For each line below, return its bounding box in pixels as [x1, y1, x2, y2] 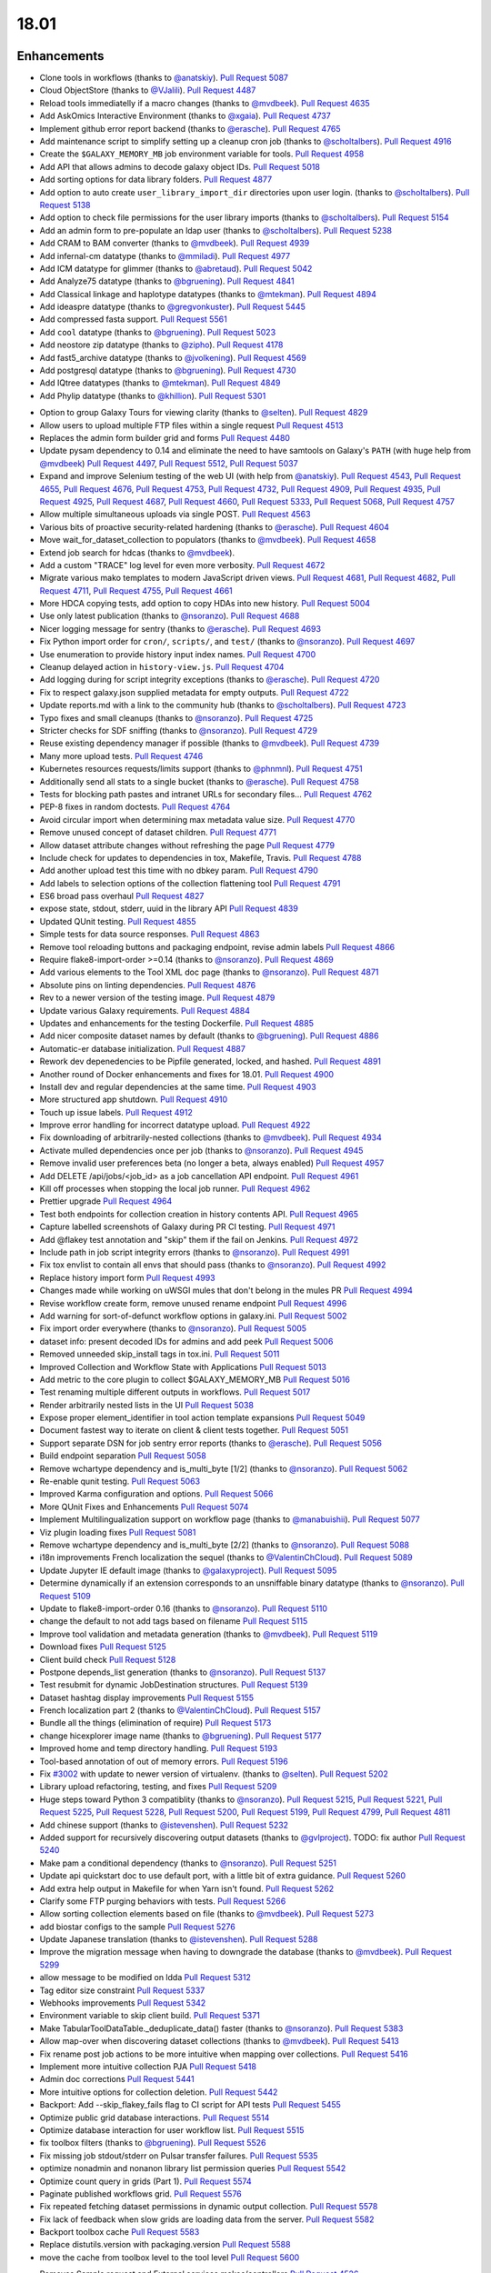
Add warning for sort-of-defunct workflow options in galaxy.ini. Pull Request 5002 [39, 1310, 347, 1321]
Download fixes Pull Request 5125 [39, 1641, 167, 1652]
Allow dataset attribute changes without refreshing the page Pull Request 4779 [39, 839, 336, 850]
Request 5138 [39, 199, 91, 210]
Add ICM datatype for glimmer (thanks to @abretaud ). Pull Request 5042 [39, 263, 313, 274]
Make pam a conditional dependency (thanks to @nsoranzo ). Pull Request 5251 [39, 1857, 336, 1868]
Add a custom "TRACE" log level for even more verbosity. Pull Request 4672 [39, 559, 326, 570]
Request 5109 [39, 1590, 91, 1601]
